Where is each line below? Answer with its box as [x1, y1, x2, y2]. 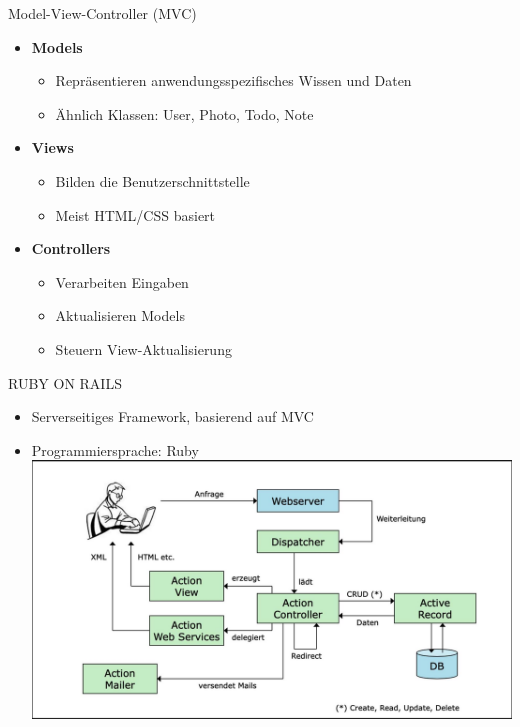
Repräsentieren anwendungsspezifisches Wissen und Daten [55, 70, 412, 91]
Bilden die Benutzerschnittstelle [55, 170, 250, 191]
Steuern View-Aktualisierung [55, 338, 232, 359]
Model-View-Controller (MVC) [8, 3, 197, 23]
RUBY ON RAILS [8, 372, 122, 393]
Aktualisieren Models [55, 305, 185, 326]
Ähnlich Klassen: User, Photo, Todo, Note [55, 103, 314, 124]
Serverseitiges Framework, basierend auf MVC [31, 406, 314, 427]
